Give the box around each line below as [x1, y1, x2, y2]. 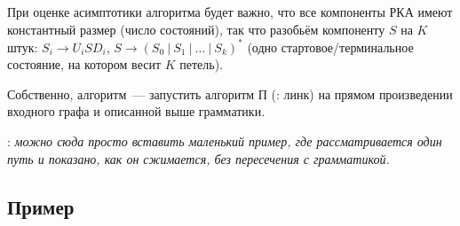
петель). [179, 55, 223, 74]
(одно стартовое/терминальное [247, 37, 414, 56]
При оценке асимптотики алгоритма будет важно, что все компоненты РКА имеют [7, 3, 453, 20]
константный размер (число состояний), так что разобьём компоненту [7, 19, 385, 38]
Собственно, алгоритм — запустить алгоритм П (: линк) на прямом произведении [7, 84, 453, 103]
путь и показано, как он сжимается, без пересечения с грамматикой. [7, 149, 390, 168]
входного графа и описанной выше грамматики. [7, 102, 266, 121]
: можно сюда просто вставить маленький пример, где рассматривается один [7, 132, 442, 151]
